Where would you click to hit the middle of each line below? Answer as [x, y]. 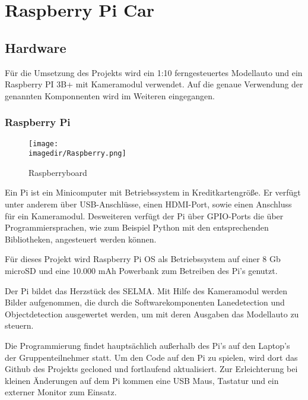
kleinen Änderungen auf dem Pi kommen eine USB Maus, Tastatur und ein [142, 380]
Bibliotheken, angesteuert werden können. [81, 239]
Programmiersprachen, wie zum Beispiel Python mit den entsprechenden [137, 227]
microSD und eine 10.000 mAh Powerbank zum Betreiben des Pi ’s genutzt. [141, 271]
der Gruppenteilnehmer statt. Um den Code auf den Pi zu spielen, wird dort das [151, 357]
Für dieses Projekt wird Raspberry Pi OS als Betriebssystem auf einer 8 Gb [143, 259]
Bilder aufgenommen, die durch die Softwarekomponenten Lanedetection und [145, 302]
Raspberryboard [58, 172]
